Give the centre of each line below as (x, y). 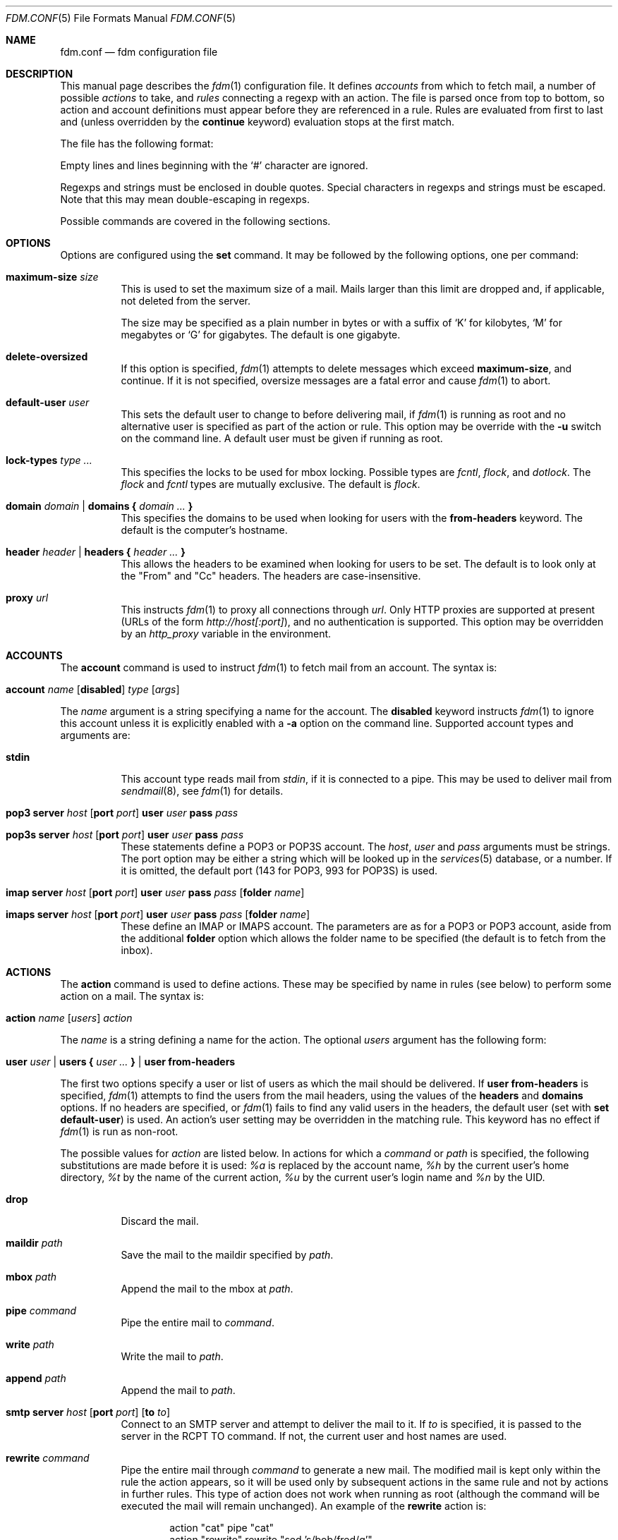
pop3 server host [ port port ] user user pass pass (122, 813)
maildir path (34, 1243)
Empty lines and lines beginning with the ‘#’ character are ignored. (214, 165)
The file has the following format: (137, 143)
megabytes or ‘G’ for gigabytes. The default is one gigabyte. (261, 335)
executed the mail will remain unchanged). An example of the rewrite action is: (304, 1506)
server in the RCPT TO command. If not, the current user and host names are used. (314, 1436)
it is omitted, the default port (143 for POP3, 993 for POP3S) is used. (279, 870)
